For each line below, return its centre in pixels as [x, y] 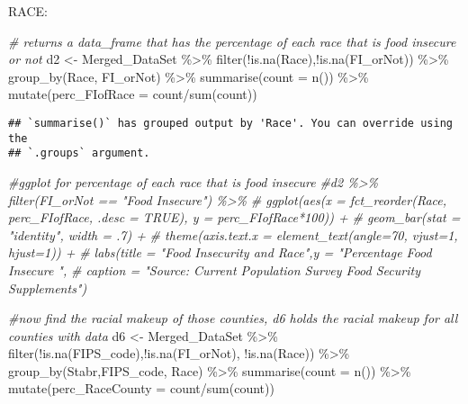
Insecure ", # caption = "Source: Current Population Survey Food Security [214, 269]
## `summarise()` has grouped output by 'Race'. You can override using [230, 123]
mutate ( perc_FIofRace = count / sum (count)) [133, 94]
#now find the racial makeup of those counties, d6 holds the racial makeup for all [233, 318]
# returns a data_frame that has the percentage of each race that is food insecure [232, 41]
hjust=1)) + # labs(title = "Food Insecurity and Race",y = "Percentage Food [220, 252]
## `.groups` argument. [79, 153]
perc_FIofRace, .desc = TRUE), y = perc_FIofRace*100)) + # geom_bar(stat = [234, 217]
